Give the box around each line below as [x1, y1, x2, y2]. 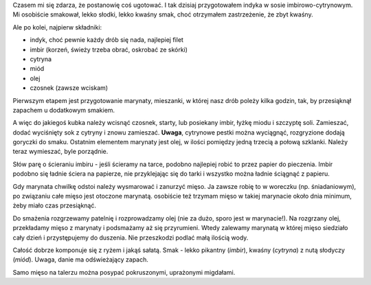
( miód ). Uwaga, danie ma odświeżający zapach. [12, 255, 149, 264]
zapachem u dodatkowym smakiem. [12, 106, 115, 114]
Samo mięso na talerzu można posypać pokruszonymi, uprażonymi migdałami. [12, 268, 236, 276]
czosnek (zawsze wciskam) [30, 84, 109, 92]
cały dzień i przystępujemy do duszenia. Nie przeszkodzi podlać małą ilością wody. [12, 233, 249, 242]
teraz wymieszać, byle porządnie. [12, 148, 109, 156]
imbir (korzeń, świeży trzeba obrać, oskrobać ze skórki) [30, 45, 188, 54]
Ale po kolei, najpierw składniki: [12, 23, 102, 31]
